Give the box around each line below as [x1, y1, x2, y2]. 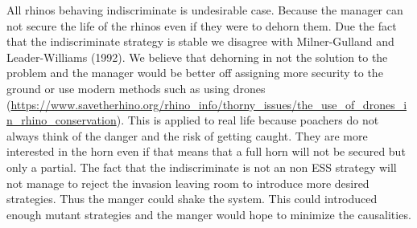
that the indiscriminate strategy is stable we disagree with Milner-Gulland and [6, 33, 394, 50]
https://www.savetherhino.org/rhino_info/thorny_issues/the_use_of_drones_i [10, 96, 407, 112]
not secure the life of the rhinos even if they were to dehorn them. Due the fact [6, 17, 397, 34]
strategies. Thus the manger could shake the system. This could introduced [6, 190, 378, 207]
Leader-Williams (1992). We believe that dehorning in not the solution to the [6, 48, 388, 65]
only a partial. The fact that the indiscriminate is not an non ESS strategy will [6, 158, 397, 175]
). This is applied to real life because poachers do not [116, 112, 379, 128]
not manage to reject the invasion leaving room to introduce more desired [6, 174, 370, 191]
